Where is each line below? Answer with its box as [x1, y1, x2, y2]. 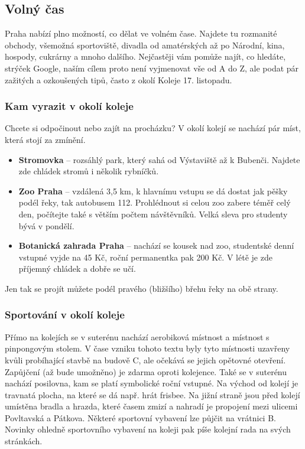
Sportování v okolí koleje [5, 307, 125, 322]
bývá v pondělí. [18, 219, 74, 232]
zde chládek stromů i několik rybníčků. [18, 165, 159, 177]
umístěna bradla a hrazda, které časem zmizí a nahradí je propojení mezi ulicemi [5, 400, 298, 412]
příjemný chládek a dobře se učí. [18, 262, 136, 275]
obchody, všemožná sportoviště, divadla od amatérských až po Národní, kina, [5, 38, 285, 51]
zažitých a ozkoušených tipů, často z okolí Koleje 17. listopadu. [5, 73, 232, 86]
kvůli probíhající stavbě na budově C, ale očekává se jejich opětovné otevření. [5, 353, 286, 366]
